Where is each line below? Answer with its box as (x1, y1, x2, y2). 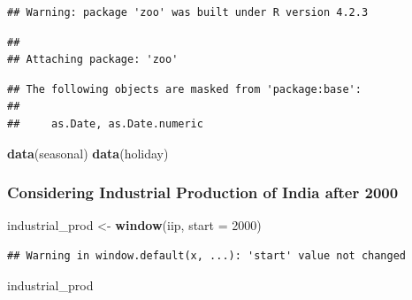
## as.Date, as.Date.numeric (7, 117, 203, 130)
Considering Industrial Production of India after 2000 (7, 181, 399, 204)
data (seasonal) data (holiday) (7, 143, 169, 162)
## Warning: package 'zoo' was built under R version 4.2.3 (7, 6, 369, 19)
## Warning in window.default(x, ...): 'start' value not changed (7, 249, 407, 262)
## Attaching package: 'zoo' (7, 53, 179, 66)
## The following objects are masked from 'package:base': (7, 82, 362, 96)
